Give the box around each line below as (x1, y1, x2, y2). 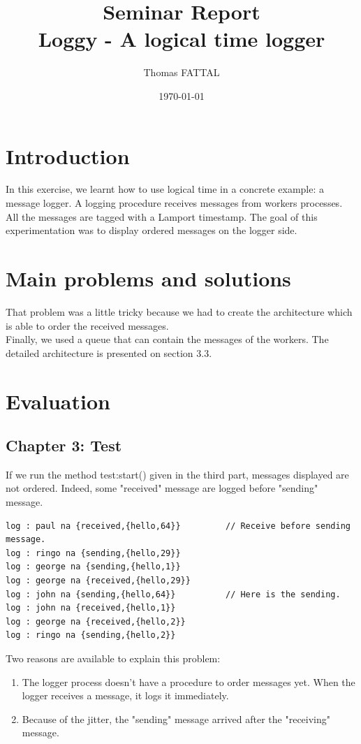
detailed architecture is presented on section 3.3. (6, 345, 212, 360)
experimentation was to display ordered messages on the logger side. (6, 223, 297, 238)
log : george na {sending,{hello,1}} (6, 562, 181, 572)
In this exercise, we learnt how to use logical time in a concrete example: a (6, 182, 325, 196)
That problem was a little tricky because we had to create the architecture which (6, 304, 353, 319)
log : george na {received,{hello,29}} (6, 576, 191, 586)
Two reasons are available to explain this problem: (6, 651, 221, 666)
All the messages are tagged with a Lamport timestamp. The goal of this (6, 209, 318, 224)
